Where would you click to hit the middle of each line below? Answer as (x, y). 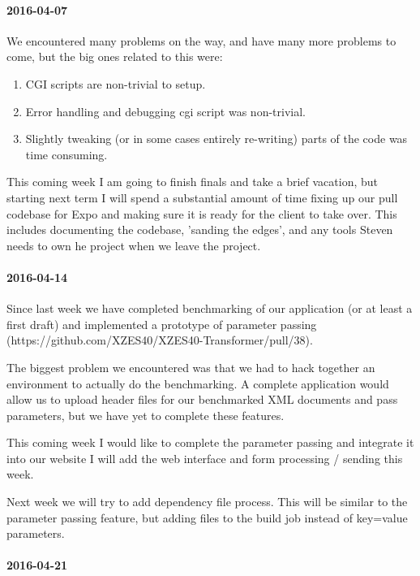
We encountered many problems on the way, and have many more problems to (201, 40)
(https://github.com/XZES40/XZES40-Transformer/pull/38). (160, 340)
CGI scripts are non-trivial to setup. (116, 83)
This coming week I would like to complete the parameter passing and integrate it (210, 442)
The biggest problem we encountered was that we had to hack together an (191, 367)
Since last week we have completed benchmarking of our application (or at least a (210, 308)
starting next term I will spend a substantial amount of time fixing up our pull (202, 197)
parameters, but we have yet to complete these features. (146, 415)
